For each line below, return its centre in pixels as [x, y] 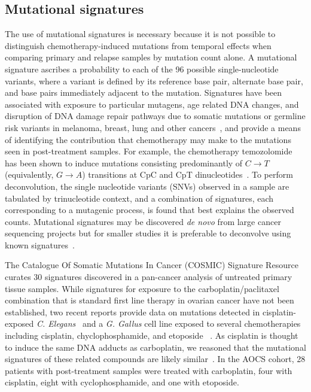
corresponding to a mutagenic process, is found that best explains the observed [150, 210]
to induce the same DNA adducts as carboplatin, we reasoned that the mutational [155, 347]
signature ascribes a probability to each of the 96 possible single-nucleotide [142, 69]
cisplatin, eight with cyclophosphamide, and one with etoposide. [122, 382]
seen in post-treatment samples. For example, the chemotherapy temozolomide [149, 151]
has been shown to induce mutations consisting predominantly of [124, 162]
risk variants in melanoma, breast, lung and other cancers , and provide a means [153, 127]
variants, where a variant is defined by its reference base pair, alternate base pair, [154, 80]
